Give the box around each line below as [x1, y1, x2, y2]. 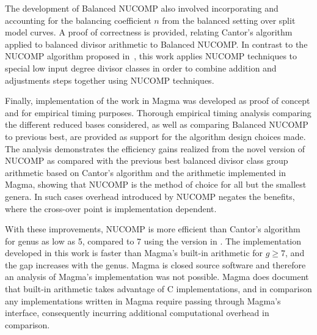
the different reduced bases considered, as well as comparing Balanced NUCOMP [5, 118, 308, 131]
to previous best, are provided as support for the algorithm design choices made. [5, 130, 306, 142]
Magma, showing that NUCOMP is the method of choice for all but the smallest [5, 178, 307, 191]
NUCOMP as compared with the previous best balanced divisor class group [5, 154, 288, 167]
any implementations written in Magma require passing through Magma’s [5, 294, 281, 307]
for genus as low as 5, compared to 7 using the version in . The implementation [5, 234, 302, 247]
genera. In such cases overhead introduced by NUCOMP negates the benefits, [5, 190, 295, 202]
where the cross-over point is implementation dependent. [5, 202, 217, 215]
